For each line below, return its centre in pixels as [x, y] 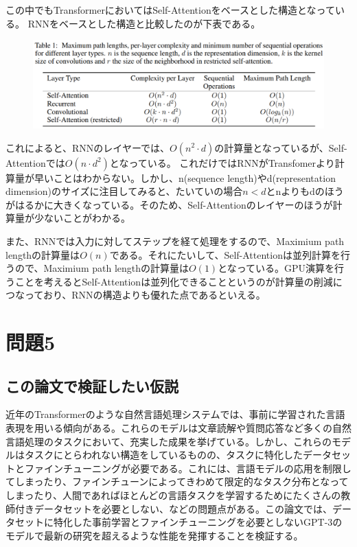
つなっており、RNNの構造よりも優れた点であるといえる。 [136, 295]
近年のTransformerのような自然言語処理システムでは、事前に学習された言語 [175, 414]
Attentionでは [35, 162]
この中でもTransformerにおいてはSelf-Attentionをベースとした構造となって [170, 10]
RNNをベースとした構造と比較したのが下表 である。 [144, 23]
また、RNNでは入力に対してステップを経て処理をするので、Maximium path [175, 241]
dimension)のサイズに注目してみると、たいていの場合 [124, 191]
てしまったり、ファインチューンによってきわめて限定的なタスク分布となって [177, 481]
